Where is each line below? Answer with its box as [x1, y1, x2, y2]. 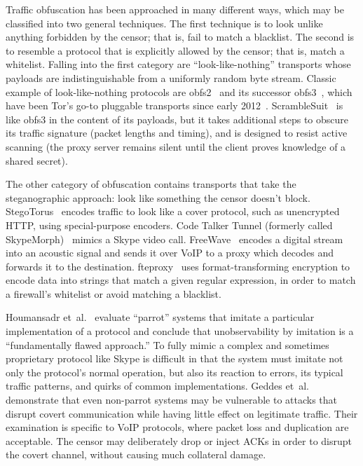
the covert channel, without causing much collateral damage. [6, 447, 266, 462]
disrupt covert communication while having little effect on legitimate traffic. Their [6, 406, 358, 420]
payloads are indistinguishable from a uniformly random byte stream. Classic [6, 70, 336, 85]
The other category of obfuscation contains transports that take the [6, 177, 296, 191]
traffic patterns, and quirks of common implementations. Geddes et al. [6, 378, 309, 393]
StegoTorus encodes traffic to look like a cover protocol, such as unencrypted [6, 204, 340, 219]
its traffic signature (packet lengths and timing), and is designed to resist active [6, 125, 348, 140]
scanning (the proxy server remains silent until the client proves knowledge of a [6, 139, 346, 153]
